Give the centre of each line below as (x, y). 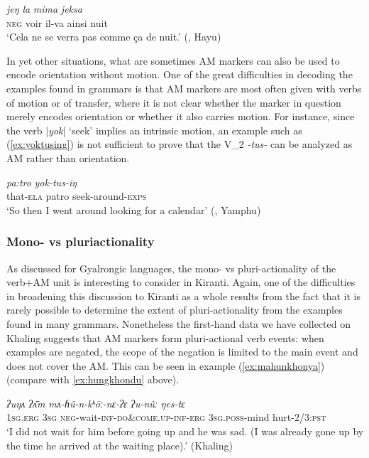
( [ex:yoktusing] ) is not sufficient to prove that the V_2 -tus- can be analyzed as (180, 144)
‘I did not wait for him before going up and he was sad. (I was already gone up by (185, 431)
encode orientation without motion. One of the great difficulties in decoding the (180, 74)
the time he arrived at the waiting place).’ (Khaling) (120, 445)
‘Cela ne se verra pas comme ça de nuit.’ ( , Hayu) (114, 37)
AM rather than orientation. (68, 158)
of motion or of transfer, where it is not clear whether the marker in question (174, 102)
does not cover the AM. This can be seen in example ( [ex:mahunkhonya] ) (166, 365)
